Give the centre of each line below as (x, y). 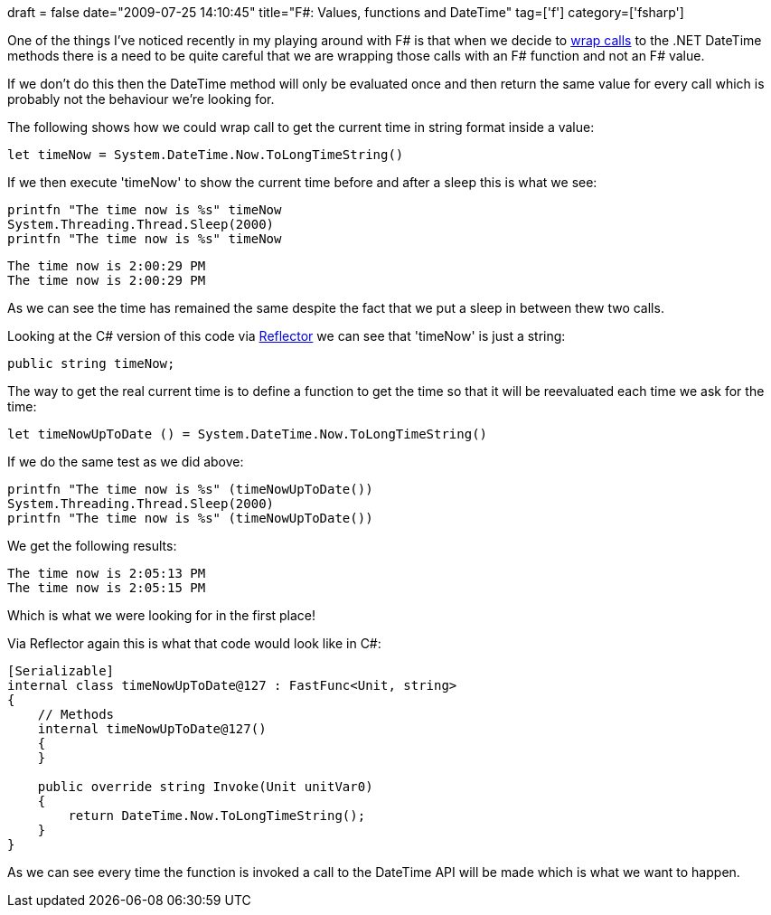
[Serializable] (61, 671)
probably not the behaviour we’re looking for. (141, 99)
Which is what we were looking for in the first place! (162, 615)
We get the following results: (92, 546)
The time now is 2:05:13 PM (107, 573)
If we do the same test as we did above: (126, 462)
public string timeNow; (91, 363)
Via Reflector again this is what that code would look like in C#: (194, 643)
